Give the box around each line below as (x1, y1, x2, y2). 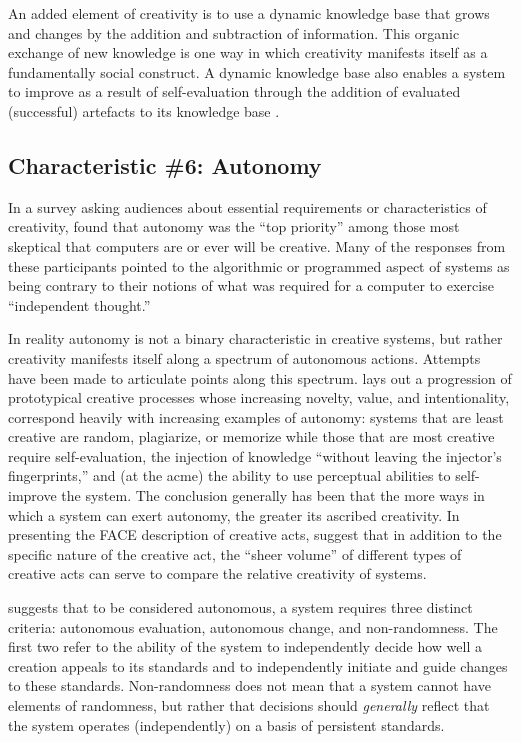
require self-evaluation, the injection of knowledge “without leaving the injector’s (8, 445, 502, 466)
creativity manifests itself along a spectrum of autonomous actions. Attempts (8, 347, 481, 368)
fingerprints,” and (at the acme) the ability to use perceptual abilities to (8, 465, 451, 486)
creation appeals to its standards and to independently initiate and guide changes (8, 655, 508, 676)
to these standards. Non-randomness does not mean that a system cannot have (8, 675, 491, 696)
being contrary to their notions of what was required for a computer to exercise (8, 275, 494, 296)
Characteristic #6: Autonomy (8, 149, 322, 180)
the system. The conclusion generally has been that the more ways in (61, 485, 485, 506)
